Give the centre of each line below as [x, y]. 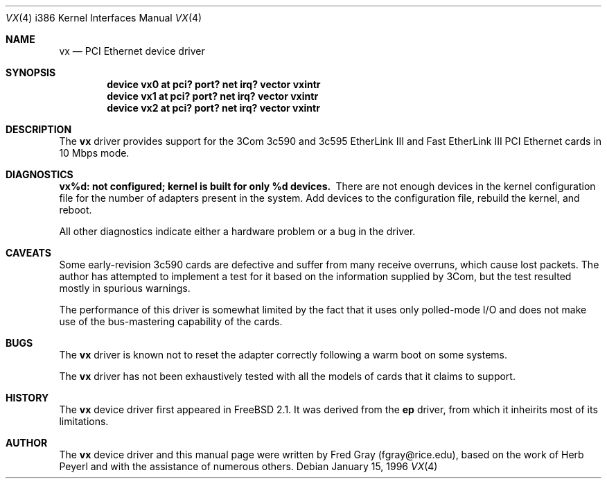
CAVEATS [28, 253]
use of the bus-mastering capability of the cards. [171, 321]
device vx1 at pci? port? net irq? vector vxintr [213, 96]
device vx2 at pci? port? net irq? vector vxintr [213, 108]
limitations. [84, 421]
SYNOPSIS [31, 72]
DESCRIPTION [39, 129]
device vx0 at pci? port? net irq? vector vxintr [214, 84]
